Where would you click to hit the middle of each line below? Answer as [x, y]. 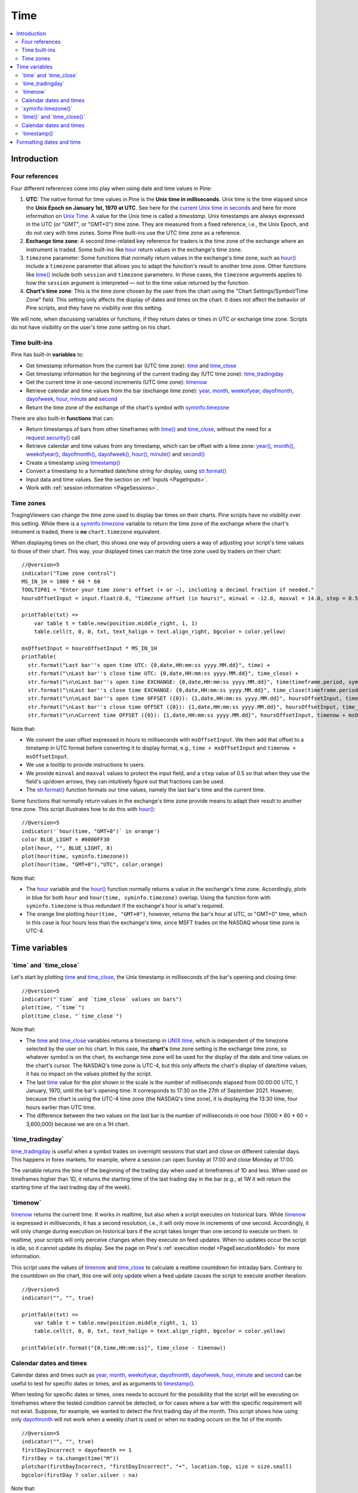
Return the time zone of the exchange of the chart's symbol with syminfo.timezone [128, 407]
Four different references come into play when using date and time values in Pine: [111, 188]
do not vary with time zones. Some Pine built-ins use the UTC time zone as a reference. [134, 232]
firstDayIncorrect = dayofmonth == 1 [77, 1450]
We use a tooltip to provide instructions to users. [86, 765]
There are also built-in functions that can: [63, 418]
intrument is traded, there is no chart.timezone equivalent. [86, 532]
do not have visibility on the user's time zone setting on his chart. [91, 327]
